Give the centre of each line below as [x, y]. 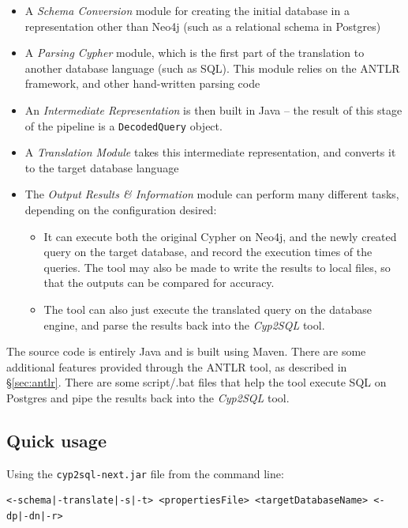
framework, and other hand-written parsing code [142, 83]
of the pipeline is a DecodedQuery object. [124, 125]
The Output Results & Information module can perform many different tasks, [212, 194]
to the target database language [102, 167]
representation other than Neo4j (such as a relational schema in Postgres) [203, 26]
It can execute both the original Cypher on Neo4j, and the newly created [220, 236]
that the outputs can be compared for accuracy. [159, 283]
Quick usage [56, 440]
